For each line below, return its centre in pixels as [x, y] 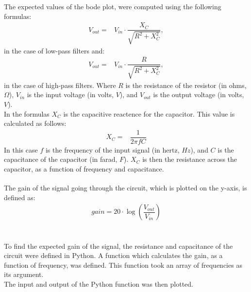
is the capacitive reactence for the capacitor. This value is [149, 113]
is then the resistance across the [190, 159]
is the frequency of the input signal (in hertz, [112, 149]
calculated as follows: [35, 123]
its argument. [24, 274]
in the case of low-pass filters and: [54, 50]
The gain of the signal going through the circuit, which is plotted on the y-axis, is [125, 188]
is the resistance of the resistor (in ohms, [186, 85]
